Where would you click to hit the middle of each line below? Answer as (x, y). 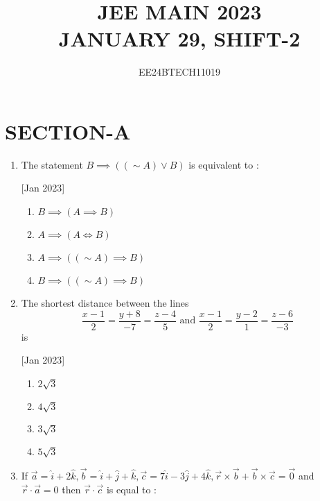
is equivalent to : (224, 164)
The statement (52, 164)
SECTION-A (68, 131)
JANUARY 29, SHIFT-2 (179, 39)
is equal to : (131, 489)
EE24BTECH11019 (179, 72)
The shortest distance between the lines (105, 303)
